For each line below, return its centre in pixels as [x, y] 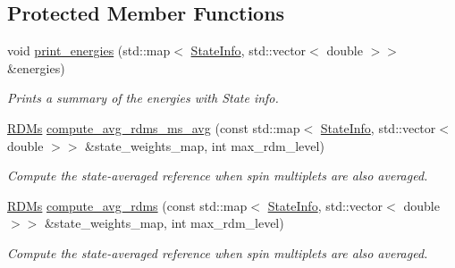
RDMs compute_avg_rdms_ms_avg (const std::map [154, 127]
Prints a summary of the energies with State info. [143, 98]
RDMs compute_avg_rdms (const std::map [127, 205]
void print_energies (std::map [89, 50]
